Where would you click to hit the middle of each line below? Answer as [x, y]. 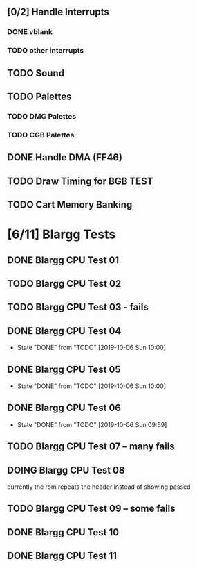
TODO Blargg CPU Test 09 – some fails [91, 509]
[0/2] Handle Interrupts [58, 12]
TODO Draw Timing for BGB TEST [80, 181]
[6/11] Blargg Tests [62, 234]
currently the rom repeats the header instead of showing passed [99, 487]
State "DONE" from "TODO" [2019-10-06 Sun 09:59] [92, 424]
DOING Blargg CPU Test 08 [66, 470]
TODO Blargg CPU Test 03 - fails [78, 307]
